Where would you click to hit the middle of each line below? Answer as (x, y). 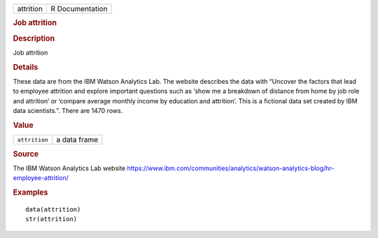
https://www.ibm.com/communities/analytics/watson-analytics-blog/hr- (231, 168)
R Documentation (79, 9)
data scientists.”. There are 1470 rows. (68, 111)
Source (26, 154)
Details (26, 67)
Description (34, 38)
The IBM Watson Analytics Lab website (69, 168)
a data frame (77, 140)
